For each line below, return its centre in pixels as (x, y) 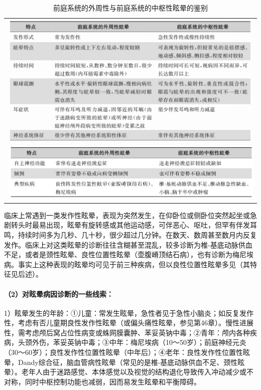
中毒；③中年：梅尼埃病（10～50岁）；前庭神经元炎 (164, 342)
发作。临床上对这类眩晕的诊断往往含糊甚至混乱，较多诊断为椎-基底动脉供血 (128, 244)
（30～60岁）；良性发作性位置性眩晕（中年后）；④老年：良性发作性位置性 (123, 352)
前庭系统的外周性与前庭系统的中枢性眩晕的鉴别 (130, 8)
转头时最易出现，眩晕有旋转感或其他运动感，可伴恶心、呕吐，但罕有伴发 (130, 225)
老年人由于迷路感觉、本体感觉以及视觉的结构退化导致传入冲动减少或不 (137, 372)
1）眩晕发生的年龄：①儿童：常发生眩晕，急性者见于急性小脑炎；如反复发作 (129, 313)
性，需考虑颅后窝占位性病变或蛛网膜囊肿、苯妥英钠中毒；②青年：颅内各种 (127, 332)
